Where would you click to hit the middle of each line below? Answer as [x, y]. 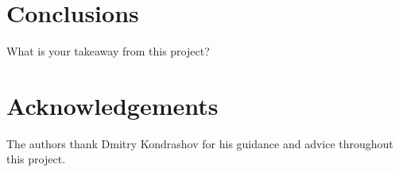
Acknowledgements [112, 105]
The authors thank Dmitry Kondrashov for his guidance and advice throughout [200, 143]
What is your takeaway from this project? [108, 51]
